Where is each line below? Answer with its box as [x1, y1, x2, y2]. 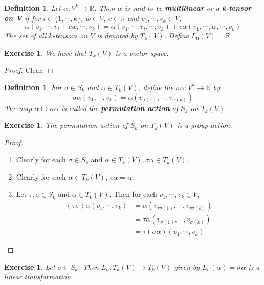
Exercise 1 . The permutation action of [4, 120, 128, 130]
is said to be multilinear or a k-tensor [124, 3, 252, 13]
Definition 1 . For [4, 81, 62, 92]
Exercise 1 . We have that [4, 47, 86, 58]
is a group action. [177, 120, 232, 130]
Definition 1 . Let [4, 3, 61, 13]
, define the [138, 81, 173, 92]
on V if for [4, 12, 41, 23]
